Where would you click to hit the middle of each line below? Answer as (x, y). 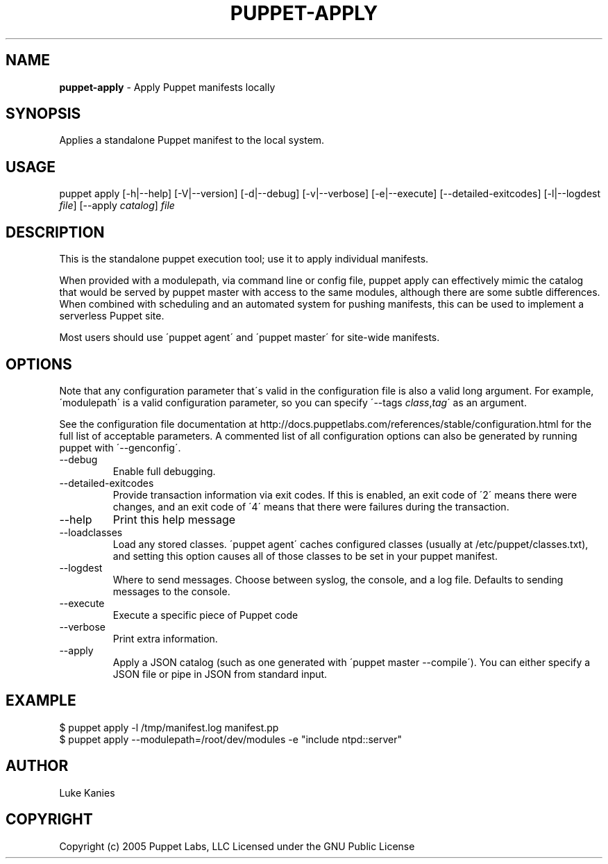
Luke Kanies (87, 792)
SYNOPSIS (43, 114)
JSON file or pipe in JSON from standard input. (220, 674)
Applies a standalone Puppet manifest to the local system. (192, 140)
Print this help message (174, 519)
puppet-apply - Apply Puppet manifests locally (167, 87)
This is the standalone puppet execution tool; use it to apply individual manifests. (244, 259)
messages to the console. (171, 591)
